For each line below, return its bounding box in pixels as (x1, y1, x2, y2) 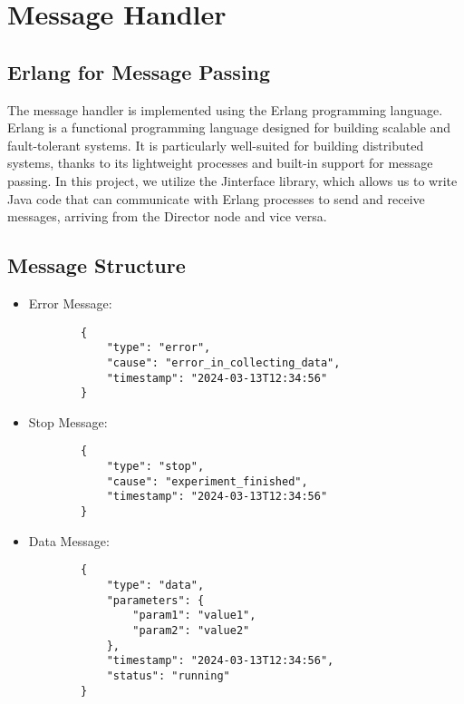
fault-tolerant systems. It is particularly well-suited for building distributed (7, 135, 424, 154)
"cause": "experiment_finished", (106, 474, 308, 488)
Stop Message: (28, 412, 108, 431)
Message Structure (7, 251, 186, 279)
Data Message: (28, 531, 110, 550)
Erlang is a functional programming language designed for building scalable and (7, 118, 451, 137)
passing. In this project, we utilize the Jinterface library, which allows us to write (7, 171, 458, 190)
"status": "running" (106, 669, 230, 682)
